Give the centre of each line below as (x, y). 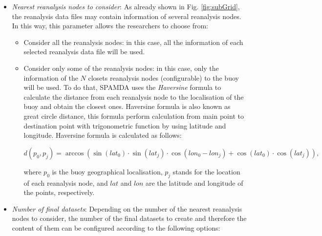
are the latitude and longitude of (194, 182)
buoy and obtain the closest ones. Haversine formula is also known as (127, 106)
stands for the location (206, 171)
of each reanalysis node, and (66, 182)
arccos (75, 153)
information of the (51, 77)
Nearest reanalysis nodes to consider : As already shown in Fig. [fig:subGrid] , (126, 6)
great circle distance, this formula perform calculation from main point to (134, 116)
